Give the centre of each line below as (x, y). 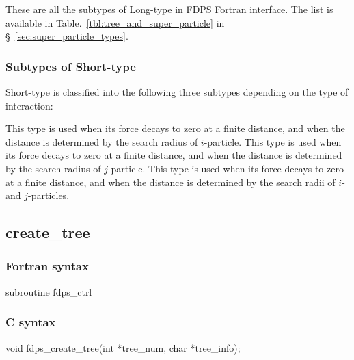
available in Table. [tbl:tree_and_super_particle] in (115, 22)
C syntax (31, 322)
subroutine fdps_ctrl (49, 291)
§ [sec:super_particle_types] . (67, 36)
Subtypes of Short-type (71, 66)
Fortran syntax (47, 266)
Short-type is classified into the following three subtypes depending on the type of (177, 92)
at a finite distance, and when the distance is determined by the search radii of (171, 182)
